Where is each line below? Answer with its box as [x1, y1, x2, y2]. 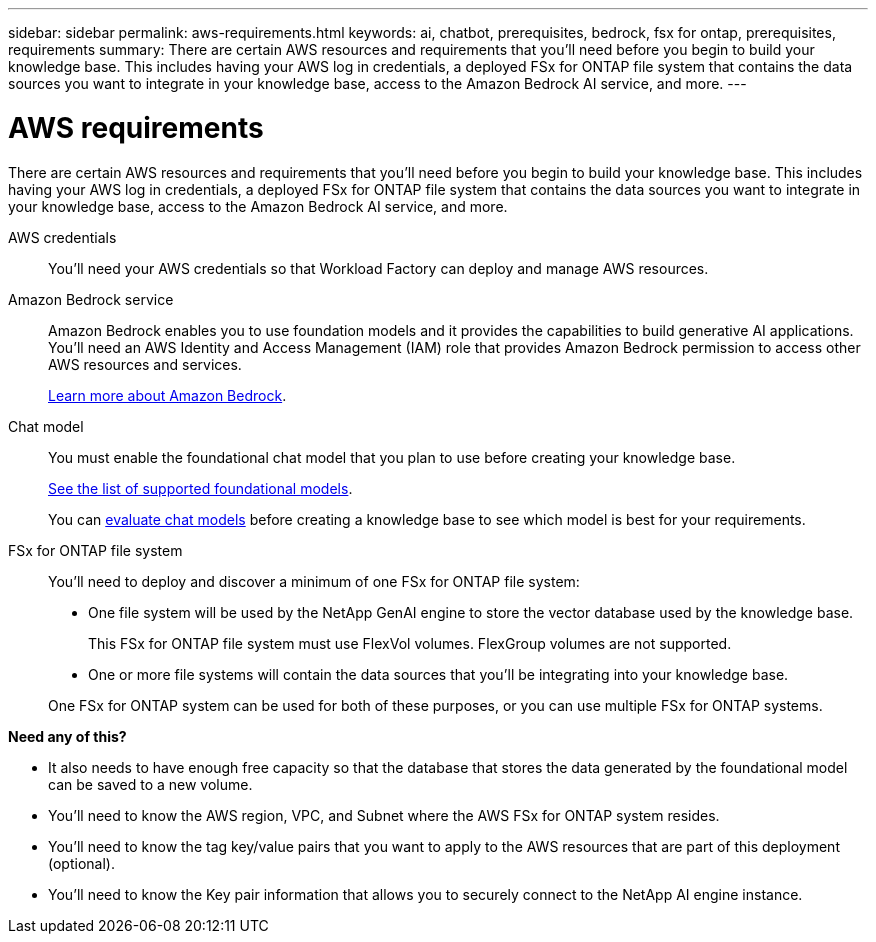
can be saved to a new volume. [48, 775, 253, 793]
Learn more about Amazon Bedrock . [48, 386, 287, 404]
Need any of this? [8, 727, 127, 745]
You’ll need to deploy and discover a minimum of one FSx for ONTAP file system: [48, 572, 580, 590]
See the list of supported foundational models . [48, 479, 353, 497]
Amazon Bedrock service [8, 290, 174, 308]
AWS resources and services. [48, 355, 242, 373]
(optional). [48, 854, 115, 872]
